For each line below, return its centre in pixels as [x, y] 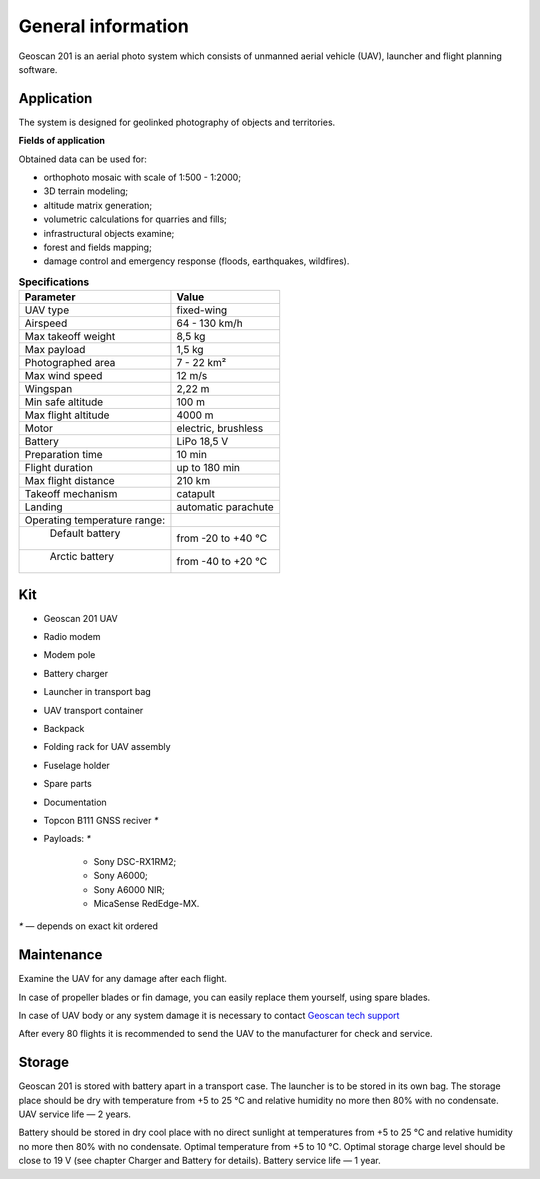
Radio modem [72, 637]
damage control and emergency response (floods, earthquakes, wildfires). [196, 261]
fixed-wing [202, 310]
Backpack [64, 728]
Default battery [85, 533]
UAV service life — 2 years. [75, 1114]
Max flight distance [69, 481]
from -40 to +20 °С [222, 562]
